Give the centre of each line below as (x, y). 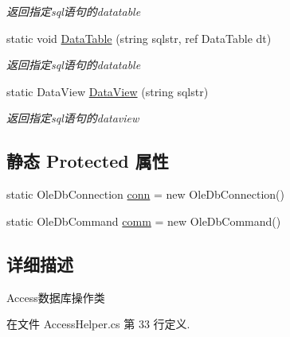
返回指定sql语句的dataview (73, 118)
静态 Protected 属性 (88, 161)
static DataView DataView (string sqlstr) (108, 91)
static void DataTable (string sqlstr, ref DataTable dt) (139, 38)
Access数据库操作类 (56, 297)
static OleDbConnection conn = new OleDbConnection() (145, 194)
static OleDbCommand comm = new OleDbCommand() (144, 221)
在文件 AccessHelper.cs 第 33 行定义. (98, 324)
